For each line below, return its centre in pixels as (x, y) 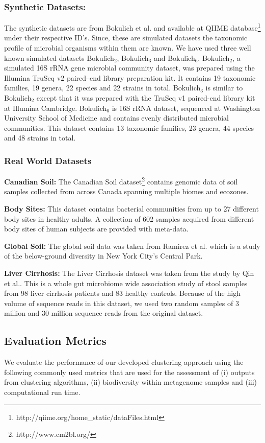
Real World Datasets (48, 160)
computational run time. (42, 392)
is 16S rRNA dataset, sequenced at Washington (186, 108)
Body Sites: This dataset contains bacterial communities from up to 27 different (131, 209)
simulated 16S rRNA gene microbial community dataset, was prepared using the (129, 68)
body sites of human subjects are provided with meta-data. (96, 229)
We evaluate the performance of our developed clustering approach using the (124, 362)
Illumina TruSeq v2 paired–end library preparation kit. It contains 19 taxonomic (130, 77)
